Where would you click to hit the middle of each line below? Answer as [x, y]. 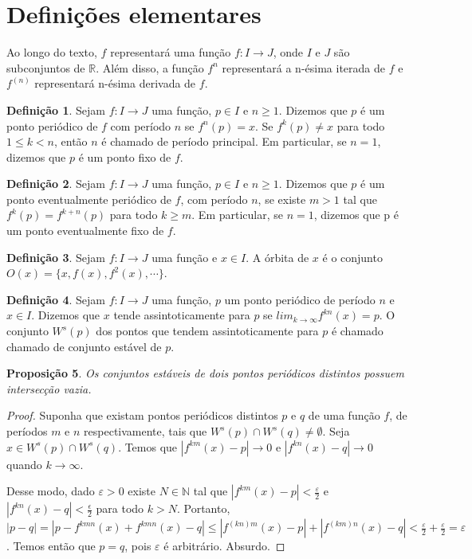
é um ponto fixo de [125, 156]
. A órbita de [277, 257]
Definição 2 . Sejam [56, 184]
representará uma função [171, 52]
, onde [288, 52]
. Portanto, [203, 508]
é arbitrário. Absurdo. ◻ [224, 546]
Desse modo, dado [51, 491]
